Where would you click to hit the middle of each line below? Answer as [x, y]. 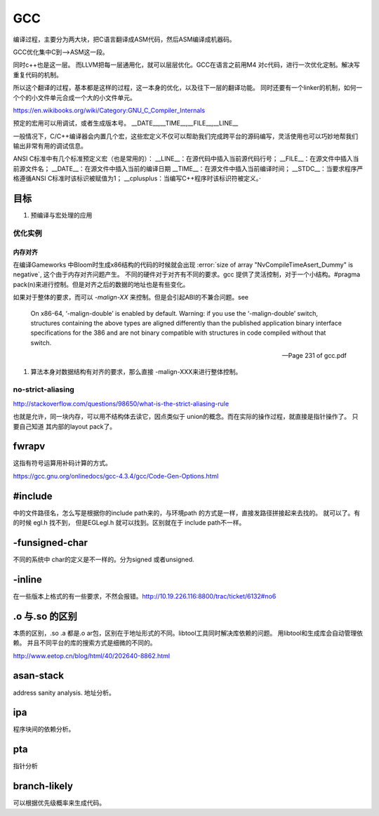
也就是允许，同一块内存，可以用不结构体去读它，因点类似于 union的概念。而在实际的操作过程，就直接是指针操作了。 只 [186, 417]
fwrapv [29, 447]
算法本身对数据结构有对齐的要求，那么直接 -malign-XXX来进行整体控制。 [136, 371]
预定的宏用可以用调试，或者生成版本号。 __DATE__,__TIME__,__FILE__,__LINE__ [126, 123]
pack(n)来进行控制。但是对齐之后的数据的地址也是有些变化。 [101, 284]
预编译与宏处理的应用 [61, 215]
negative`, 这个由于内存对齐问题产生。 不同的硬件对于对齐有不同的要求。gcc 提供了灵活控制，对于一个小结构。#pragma [187, 274]
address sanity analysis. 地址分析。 [64, 693]
